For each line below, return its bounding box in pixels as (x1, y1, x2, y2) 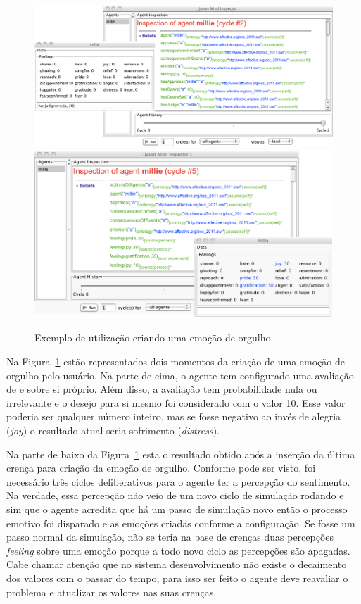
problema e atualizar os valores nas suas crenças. (6, 584, 217, 599)
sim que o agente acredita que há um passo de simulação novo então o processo (6, 501, 348, 516)
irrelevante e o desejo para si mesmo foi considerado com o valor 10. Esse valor (6, 395, 346, 410)
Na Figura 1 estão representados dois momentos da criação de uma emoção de (6, 354, 345, 369)
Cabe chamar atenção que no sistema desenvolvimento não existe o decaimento (6, 557, 347, 572)
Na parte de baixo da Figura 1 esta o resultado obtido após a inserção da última (6, 446, 355, 461)
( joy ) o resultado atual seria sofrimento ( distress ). (6, 422, 220, 437)
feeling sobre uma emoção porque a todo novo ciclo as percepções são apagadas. (6, 543, 350, 558)
